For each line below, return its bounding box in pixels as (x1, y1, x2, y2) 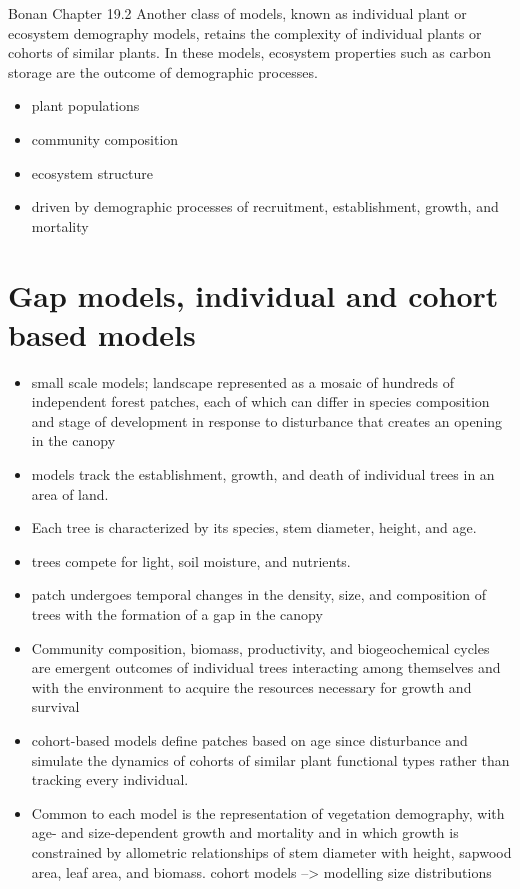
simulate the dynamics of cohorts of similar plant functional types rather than (31, 749, 510, 770)
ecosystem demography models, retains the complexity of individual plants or (8, 22, 482, 43)
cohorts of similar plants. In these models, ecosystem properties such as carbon (8, 42, 492, 63)
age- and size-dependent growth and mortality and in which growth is (31, 822, 459, 843)
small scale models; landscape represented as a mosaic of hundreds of (31, 371, 455, 392)
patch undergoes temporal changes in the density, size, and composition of (31, 584, 487, 605)
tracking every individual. (31, 769, 189, 790)
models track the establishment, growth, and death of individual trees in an (31, 464, 495, 485)
